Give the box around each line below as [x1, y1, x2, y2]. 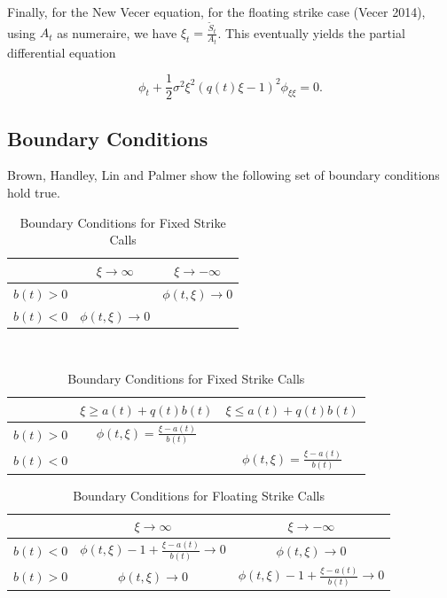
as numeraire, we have [57, 23, 177, 42]
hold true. [7, 183, 60, 202]
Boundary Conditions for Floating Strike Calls [73, 485, 325, 504]
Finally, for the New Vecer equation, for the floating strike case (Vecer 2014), [7, 3, 426, 20]
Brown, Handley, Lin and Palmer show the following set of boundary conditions [7, 166, 440, 184]
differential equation [7, 43, 116, 61]
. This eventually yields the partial [217, 23, 405, 42]
